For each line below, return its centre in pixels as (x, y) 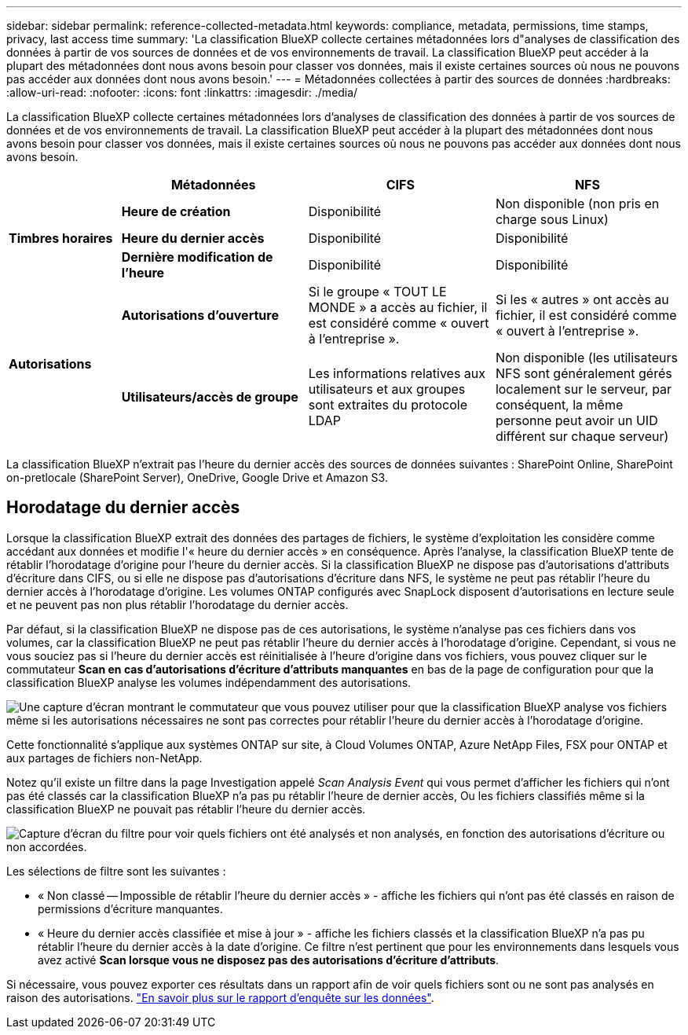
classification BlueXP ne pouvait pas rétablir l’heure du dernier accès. (186, 809)
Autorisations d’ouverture (200, 315)
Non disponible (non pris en (577, 204)
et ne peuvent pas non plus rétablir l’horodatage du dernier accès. (177, 604)
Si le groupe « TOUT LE (377, 292)
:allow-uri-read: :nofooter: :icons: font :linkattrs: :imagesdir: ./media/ (182, 92)
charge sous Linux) (552, 219)
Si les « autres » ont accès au (582, 299)
